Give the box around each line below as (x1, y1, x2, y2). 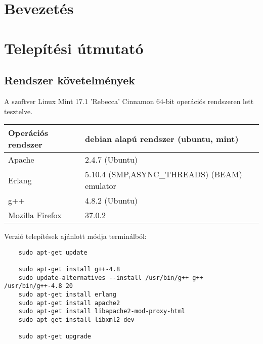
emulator (85, 180, 116, 192)
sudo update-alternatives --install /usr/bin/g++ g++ (18, 274, 203, 281)
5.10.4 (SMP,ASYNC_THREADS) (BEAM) (85, 168, 242, 180)
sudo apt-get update (18, 249, 87, 256)
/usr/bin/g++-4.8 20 (4, 282, 73, 290)
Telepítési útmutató (4, 37, 144, 58)
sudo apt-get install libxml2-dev (18, 316, 135, 323)
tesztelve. (4, 106, 33, 116)
